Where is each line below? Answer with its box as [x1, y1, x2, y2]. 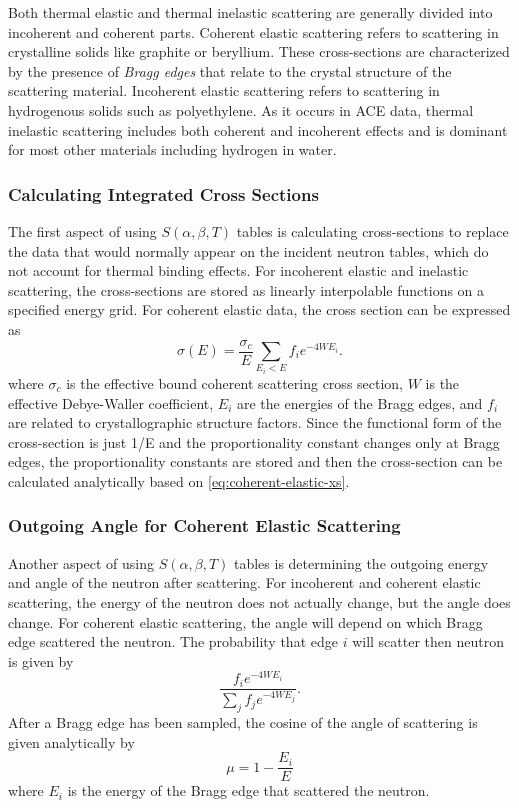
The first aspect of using [8, 220, 157, 241]
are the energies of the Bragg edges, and [236, 392, 483, 413]
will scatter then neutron [352, 631, 504, 652]
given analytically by [8, 731, 135, 752]
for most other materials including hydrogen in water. [8, 139, 337, 160]
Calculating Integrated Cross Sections [8, 181, 319, 206]
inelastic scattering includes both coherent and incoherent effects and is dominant [8, 119, 508, 140]
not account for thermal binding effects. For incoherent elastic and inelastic [8, 260, 469, 281]
